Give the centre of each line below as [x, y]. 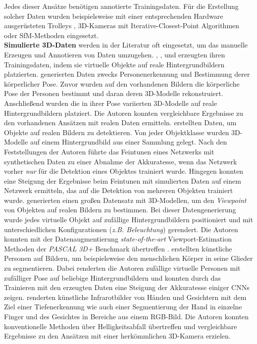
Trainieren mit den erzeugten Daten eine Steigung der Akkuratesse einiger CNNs [127, 287]
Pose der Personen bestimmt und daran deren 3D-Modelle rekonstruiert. [114, 93]
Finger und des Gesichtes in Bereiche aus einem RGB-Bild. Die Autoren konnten [127, 316]
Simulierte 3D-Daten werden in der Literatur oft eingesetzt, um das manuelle [126, 45]
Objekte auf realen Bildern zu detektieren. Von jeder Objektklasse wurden [117, 132]
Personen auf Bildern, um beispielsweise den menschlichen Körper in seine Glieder [128, 258]
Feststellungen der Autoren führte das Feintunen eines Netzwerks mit [109, 151]
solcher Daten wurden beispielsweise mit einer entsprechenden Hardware [114, 16]
